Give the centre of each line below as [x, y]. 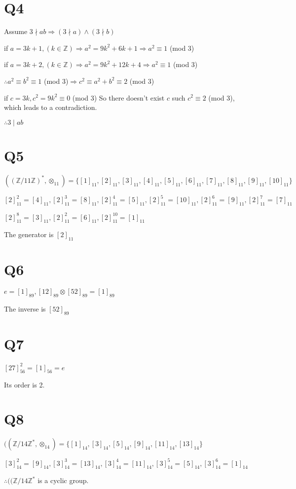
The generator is [29, 234]
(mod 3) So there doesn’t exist [118, 97]
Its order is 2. [24, 385]
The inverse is [25, 309]
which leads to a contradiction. [51, 107]
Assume [16, 31]
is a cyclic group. [63, 480]
